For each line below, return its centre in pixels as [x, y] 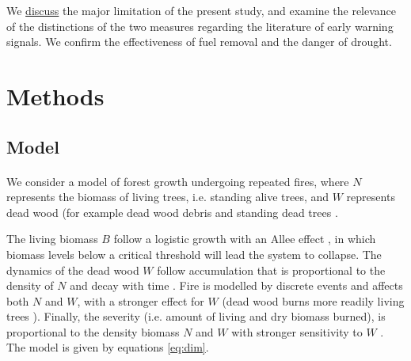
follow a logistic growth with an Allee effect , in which [245, 239]
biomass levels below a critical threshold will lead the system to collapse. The [194, 254]
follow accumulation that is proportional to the [271, 270]
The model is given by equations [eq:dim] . [108, 347]
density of [30, 285]
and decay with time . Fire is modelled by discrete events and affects [236, 285]
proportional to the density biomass [93, 331]
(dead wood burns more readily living [313, 300]
